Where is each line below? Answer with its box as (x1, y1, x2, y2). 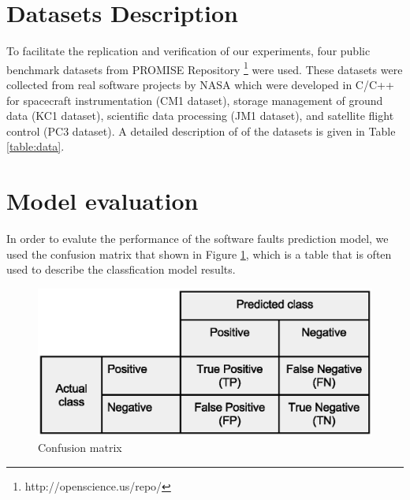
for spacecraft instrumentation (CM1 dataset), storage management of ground (6, 91, 383, 108)
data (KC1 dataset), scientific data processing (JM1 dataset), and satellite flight (6, 107, 394, 124)
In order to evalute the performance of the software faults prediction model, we (6, 230, 389, 247)
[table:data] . (6, 138, 65, 155)
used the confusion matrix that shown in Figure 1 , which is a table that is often (6, 245, 392, 262)
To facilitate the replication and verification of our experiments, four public (6, 43, 371, 59)
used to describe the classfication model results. (6, 261, 236, 278)
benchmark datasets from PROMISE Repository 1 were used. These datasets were (6, 58, 403, 77)
